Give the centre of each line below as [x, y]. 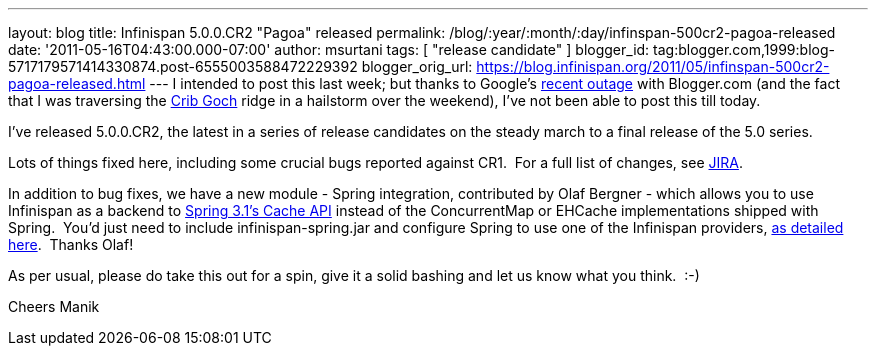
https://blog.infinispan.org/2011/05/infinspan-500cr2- [653, 66]
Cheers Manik [54, 306]
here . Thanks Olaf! [71, 244]
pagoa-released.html [77, 83]
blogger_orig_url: [417, 66]
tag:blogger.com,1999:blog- [744, 49]
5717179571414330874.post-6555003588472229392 [183, 66]
